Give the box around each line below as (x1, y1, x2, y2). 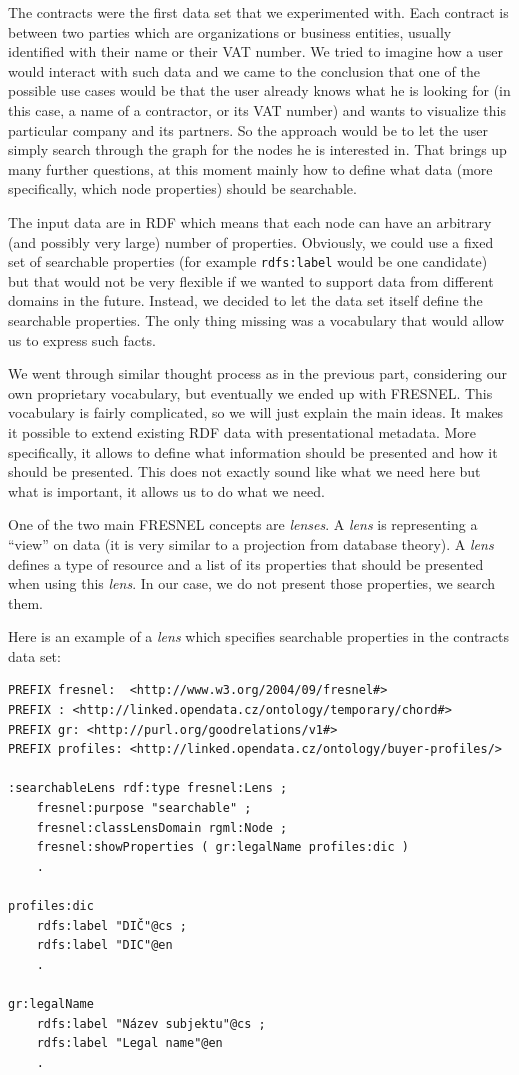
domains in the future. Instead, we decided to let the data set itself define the (8, 290, 483, 311)
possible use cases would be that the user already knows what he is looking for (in (8, 80, 511, 101)
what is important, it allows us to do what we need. (8, 480, 325, 501)
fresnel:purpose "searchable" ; (36, 801, 252, 816)
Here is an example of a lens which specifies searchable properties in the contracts (8, 626, 509, 647)
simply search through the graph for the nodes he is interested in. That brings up (8, 139, 507, 160)
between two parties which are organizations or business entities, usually (8, 21, 452, 42)
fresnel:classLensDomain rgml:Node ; (36, 820, 288, 835)
